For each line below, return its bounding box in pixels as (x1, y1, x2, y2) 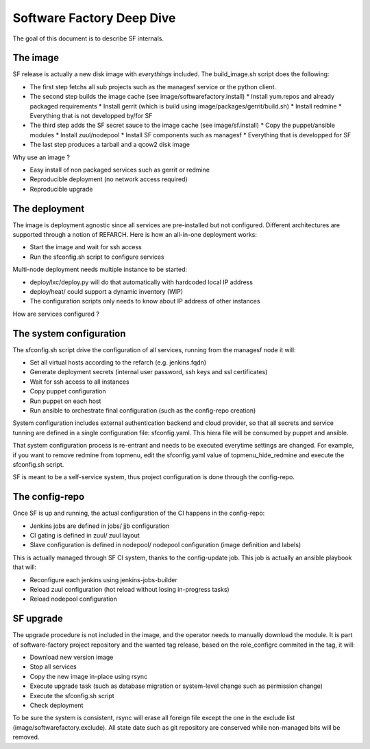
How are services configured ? (12, 310, 99, 318)
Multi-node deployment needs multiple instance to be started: (12, 265, 188, 274)
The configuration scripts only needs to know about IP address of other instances (29, 297, 260, 306)
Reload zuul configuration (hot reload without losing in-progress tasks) (29, 586, 230, 594)
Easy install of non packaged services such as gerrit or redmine (29, 165, 210, 174)
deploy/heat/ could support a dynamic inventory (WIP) (29, 288, 184, 295)
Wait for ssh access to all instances (29, 378, 129, 386)
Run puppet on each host (29, 397, 101, 405)
